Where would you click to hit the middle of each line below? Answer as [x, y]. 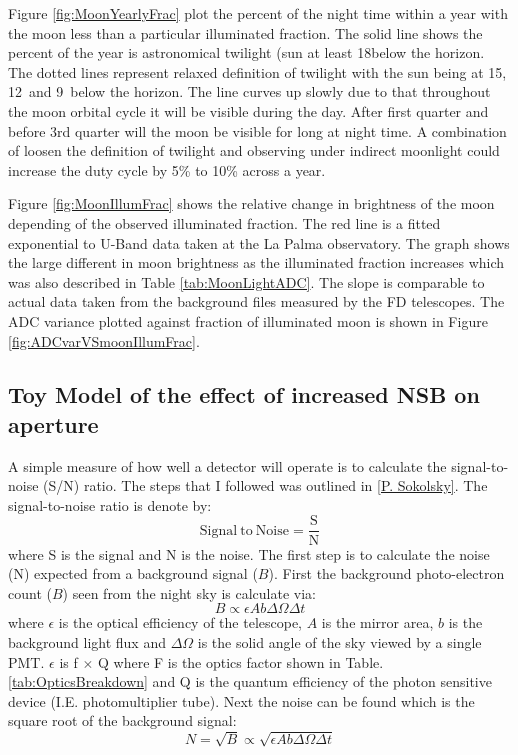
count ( [30, 592]
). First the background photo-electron [386, 573]
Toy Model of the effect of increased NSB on [244, 394]
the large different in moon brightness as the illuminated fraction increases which [256, 262]
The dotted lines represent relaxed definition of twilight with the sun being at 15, [257, 71]
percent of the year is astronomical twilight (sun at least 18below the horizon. [246, 52]
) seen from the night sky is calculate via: [189, 592]
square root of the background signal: [122, 720]
